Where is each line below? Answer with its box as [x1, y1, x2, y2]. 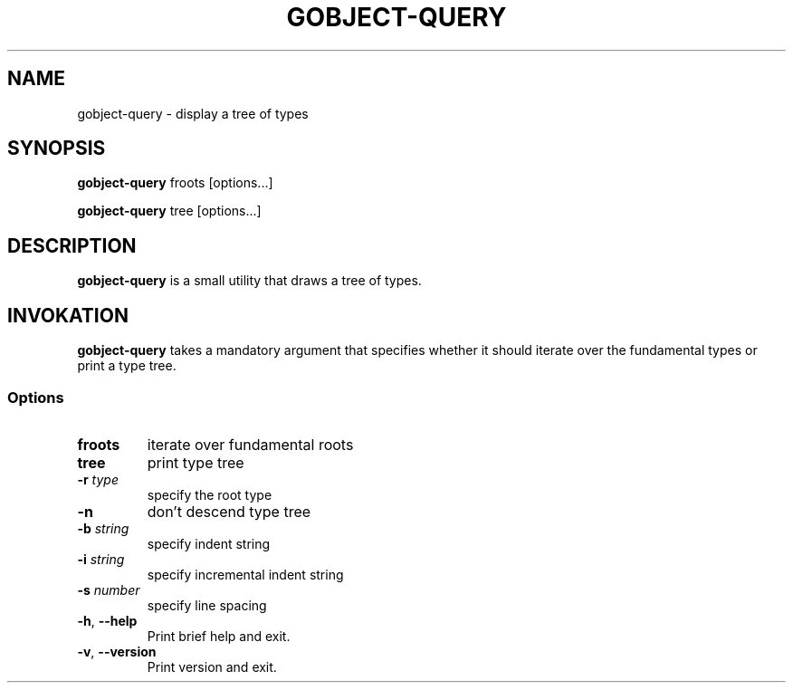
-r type [77, 471, 119, 487]
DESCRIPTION [7, 234, 137, 257]
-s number [77, 581, 140, 598]
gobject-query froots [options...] [77, 175, 273, 191]
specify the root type [147, 486, 272, 503]
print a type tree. [77, 358, 177, 374]
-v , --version [77, 643, 157, 659]
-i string [77, 551, 125, 567]
